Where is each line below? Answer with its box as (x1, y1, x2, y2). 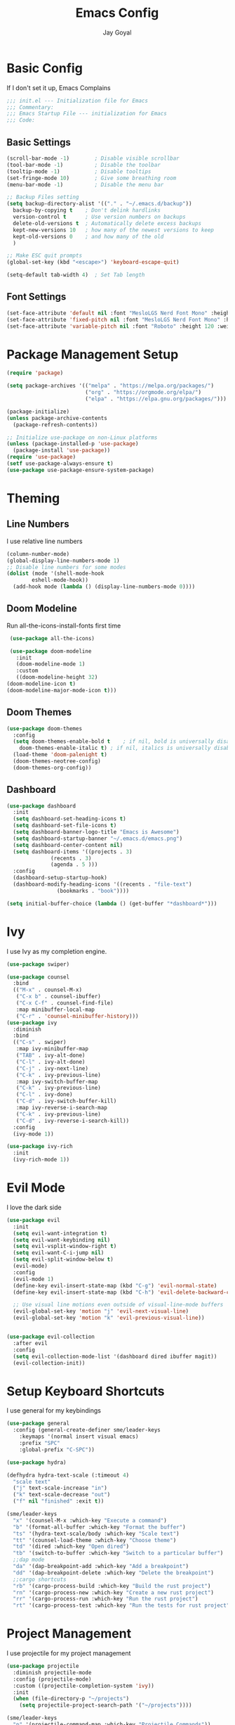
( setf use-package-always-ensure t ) (6, 460, 114, 467)
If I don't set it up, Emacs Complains (6, 83, 111, 92)
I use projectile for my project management (6, 1649, 131, 1657)
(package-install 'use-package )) (13, 447, 111, 454)
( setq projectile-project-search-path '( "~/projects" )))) (19, 1702, 192, 1709)
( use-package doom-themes (6, 725, 82, 732)
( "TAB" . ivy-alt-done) (15, 1052, 86, 1059)
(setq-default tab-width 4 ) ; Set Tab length (6, 272, 145, 279)
